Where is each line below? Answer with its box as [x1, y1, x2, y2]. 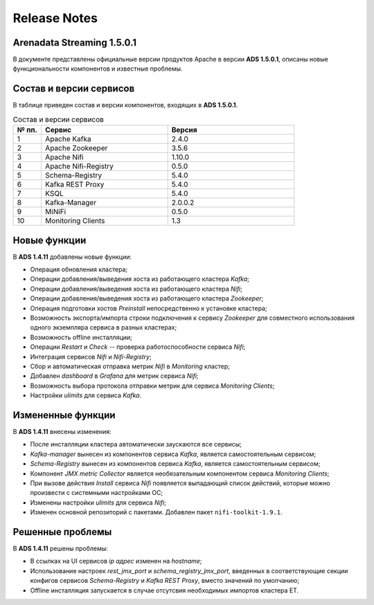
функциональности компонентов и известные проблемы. [12, 64, 183, 73]
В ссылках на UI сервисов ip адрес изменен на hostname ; [30, 557, 202, 566]
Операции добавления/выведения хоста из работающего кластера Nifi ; [30, 285, 242, 293]
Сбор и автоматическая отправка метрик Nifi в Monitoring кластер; [30, 362, 230, 370]
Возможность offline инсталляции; [30, 333, 133, 341]
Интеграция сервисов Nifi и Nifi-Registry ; [30, 352, 152, 361]
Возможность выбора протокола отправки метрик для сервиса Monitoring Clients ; [30, 381, 275, 390]
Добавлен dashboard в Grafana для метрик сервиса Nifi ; [30, 372, 199, 380]
